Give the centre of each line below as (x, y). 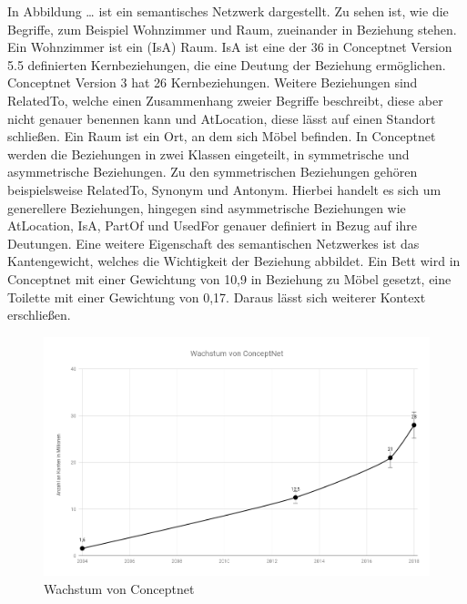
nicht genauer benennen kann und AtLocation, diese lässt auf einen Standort (222, 118)
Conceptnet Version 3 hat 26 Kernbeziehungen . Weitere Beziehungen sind (213, 82)
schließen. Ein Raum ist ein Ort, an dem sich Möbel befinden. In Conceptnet (222, 136)
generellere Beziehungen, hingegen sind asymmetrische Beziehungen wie (207, 207)
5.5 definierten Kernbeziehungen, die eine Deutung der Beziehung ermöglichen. (227, 64)
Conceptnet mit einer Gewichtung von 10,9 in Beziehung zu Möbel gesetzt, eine (229, 278)
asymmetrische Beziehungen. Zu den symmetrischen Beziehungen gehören (213, 172)
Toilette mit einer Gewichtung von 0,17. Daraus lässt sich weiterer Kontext (217, 297)
